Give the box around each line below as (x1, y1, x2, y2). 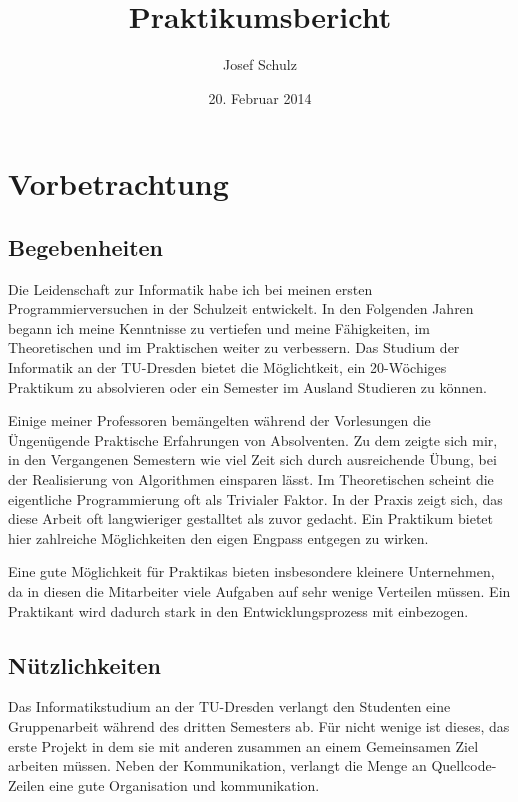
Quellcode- (431, 755, 497, 776)
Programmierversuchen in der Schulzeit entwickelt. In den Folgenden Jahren (8, 298, 474, 319)
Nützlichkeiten (8, 649, 162, 680)
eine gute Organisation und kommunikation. (49, 774, 320, 795)
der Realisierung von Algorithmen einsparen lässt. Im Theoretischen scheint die (8, 469, 494, 490)
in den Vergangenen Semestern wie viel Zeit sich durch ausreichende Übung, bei (8, 449, 497, 470)
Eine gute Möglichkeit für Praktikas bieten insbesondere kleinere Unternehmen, (8, 561, 495, 582)
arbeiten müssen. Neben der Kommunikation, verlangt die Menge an (8, 755, 427, 776)
